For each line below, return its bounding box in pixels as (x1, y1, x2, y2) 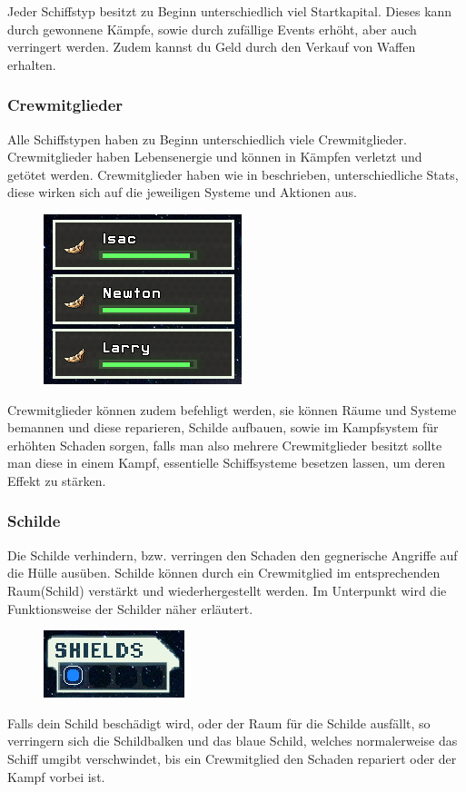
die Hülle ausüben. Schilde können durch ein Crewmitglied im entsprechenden (7, 563, 441, 582)
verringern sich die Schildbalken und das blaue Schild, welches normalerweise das (7, 731, 458, 750)
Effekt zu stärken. (7, 470, 106, 490)
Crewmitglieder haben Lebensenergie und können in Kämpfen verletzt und (7, 147, 422, 166)
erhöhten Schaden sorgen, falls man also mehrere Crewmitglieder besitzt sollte (7, 435, 442, 454)
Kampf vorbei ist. (7, 767, 105, 786)
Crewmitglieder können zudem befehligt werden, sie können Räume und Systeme (7, 400, 457, 419)
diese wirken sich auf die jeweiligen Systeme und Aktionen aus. (7, 183, 357, 202)
